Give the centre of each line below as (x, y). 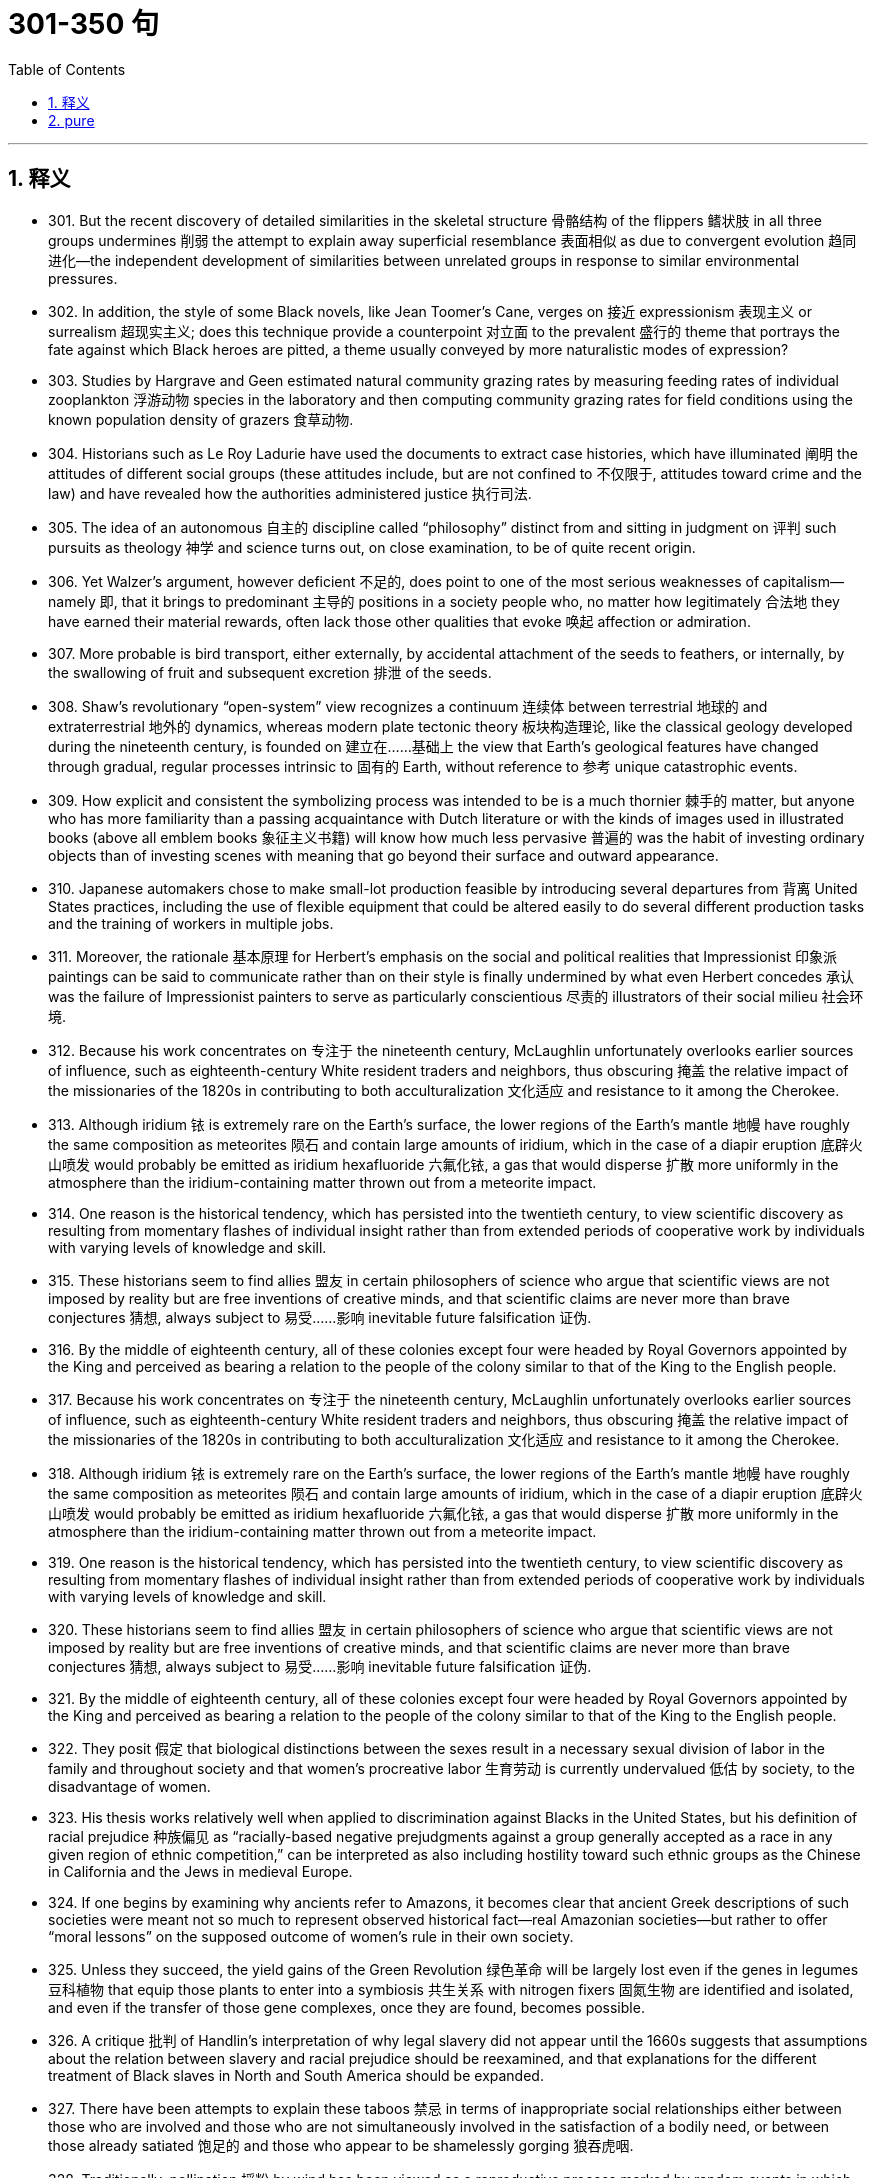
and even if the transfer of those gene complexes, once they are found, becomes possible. (346, 2007)
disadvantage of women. (129, 1786)
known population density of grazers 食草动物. (201, 419)
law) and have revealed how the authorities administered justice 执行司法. (290, 493)
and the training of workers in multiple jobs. (191, 923)
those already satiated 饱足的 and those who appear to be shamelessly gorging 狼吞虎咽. (341, 2145)
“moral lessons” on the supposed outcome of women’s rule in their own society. (311, 1936)
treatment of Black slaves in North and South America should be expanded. (296, 2075)
